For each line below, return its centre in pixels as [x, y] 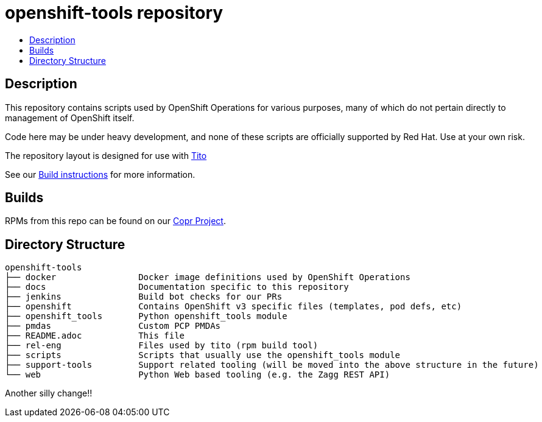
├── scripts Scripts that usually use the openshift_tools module [203, 355]
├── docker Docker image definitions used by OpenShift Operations [208, 277]
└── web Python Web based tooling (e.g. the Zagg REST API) [198, 375]
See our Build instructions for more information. [100, 174]
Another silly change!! [49, 393]
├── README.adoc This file [95, 336]
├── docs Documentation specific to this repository [177, 287]
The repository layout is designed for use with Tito [106, 155]
